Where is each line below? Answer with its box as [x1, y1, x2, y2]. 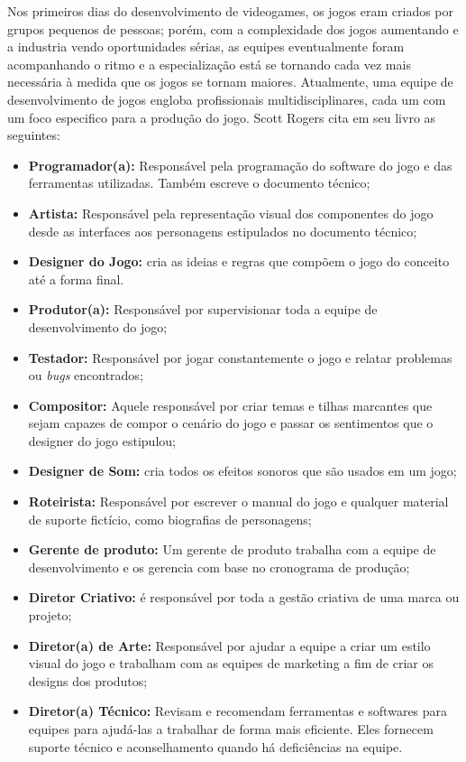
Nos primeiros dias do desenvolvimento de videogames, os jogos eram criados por [7, 2, 454, 20]
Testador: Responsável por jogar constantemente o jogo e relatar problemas [28, 348, 452, 367]
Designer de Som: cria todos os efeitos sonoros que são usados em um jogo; [28, 461, 457, 480]
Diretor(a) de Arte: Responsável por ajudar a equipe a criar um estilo [28, 636, 431, 655]
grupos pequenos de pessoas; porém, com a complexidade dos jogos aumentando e [7, 19, 459, 38]
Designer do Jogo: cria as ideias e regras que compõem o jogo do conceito [28, 252, 450, 271]
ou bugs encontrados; [28, 366, 143, 385]
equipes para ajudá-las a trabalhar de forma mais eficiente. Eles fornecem [28, 720, 434, 738]
